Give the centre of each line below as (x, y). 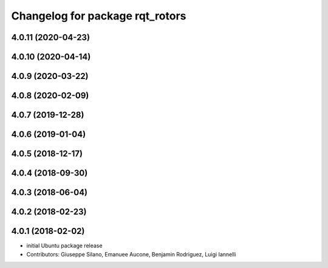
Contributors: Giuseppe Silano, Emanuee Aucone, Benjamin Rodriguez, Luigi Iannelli (131, 254)
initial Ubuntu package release (64, 246)
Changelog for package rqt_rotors (99, 16)
